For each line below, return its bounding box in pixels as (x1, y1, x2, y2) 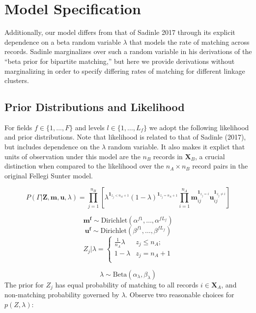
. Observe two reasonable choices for (125, 289, 234, 300)
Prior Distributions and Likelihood (4, 99, 185, 114)
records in (153, 151, 183, 161)
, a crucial (195, 151, 225, 161)
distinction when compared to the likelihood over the (4, 161, 164, 171)
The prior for (4, 279, 44, 289)
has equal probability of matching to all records (55, 279, 199, 289)
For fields (4, 122, 32, 132)
